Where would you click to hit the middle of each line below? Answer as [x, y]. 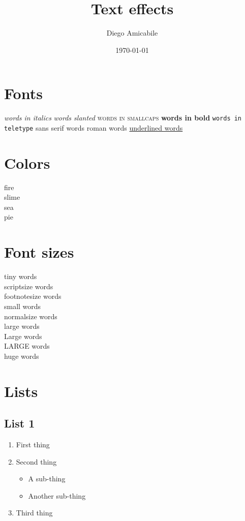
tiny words [21, 276]
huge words [22, 356]
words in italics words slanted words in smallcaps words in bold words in [123, 118]
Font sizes [39, 252]
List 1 [20, 423]
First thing [33, 445]
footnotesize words [33, 296]
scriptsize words [29, 286]
